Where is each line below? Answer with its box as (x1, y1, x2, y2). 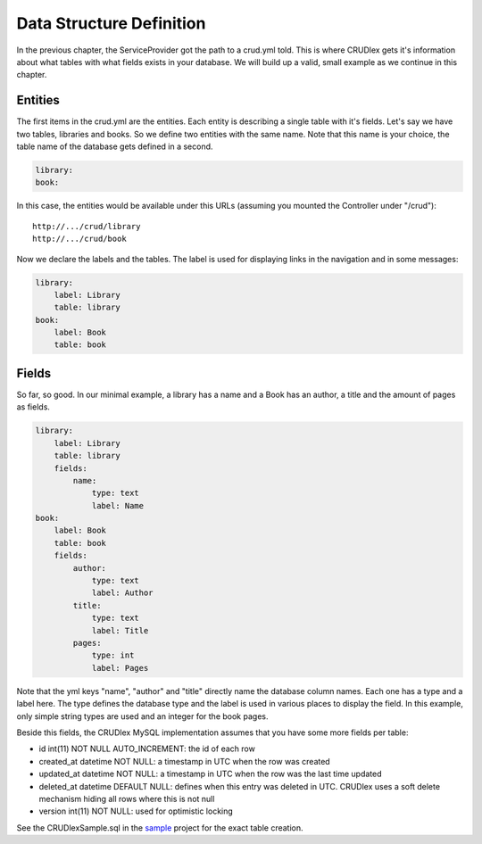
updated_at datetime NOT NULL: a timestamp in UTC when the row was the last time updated (38, 768, 383, 780)
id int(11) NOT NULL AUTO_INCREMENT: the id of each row (38, 743, 256, 754)
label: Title (91, 625, 149, 635)
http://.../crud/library (32, 221, 141, 231)
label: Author (91, 588, 154, 598)
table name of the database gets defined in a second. (16, 141, 213, 152)
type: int (91, 650, 135, 660)
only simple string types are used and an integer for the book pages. (16, 710, 269, 722)
